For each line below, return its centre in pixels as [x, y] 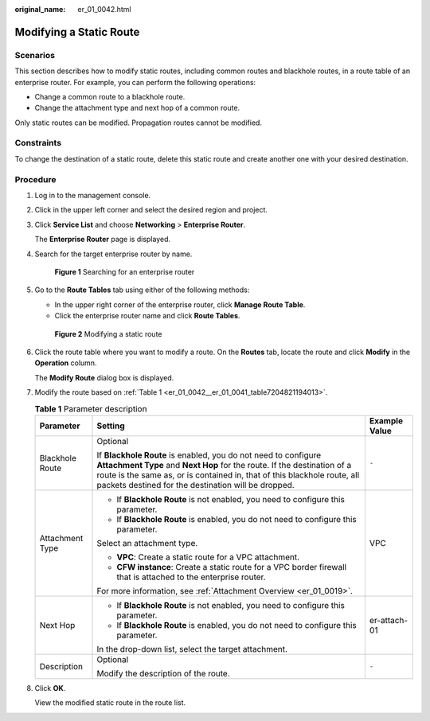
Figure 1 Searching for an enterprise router [125, 271]
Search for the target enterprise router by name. [113, 254]
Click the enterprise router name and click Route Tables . [147, 316]
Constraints [38, 143]
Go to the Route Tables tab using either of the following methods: [142, 290]
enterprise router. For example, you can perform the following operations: [135, 82]
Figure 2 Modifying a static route [108, 333]
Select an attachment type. [147, 543]
